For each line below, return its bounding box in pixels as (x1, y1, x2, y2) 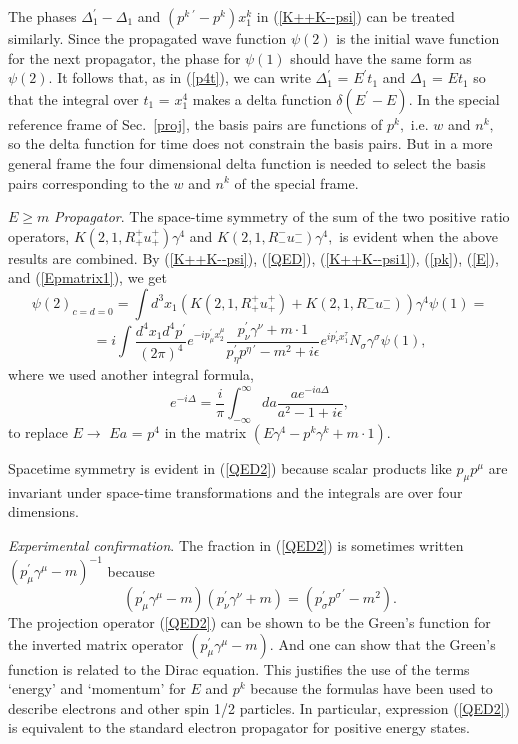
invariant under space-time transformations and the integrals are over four (8, 481, 463, 502)
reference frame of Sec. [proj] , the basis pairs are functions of (8, 113, 383, 134)
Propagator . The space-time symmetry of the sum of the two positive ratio (53, 206, 510, 227)
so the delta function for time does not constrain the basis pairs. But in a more (8, 133, 493, 154)
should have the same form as (290, 47, 472, 68)
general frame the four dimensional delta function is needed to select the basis (8, 152, 486, 173)
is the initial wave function (336, 28, 500, 48)
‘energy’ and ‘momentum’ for (8, 678, 186, 699)
